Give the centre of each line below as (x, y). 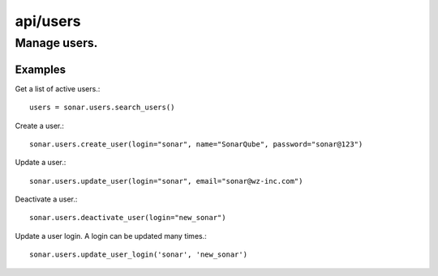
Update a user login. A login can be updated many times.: (111, 236)
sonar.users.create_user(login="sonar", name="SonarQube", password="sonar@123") (196, 144)
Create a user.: (40, 125)
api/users (48, 21)
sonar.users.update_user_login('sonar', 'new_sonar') (138, 255)
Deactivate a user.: (46, 199)
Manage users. (56, 43)
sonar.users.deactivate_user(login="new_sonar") (128, 218)
